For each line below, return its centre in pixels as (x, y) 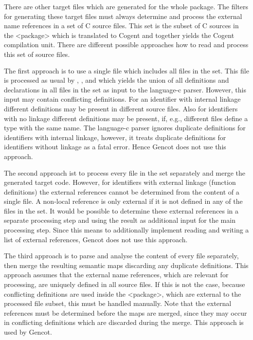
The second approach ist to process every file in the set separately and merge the (125, 172)
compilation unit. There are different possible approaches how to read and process (126, 45)
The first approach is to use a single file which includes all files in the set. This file (126, 70)
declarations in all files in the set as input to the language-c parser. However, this (125, 89)
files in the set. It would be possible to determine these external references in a (121, 210)
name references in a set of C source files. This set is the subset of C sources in (121, 26)
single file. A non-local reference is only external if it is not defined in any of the (123, 201)
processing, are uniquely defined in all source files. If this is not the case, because (125, 284)
